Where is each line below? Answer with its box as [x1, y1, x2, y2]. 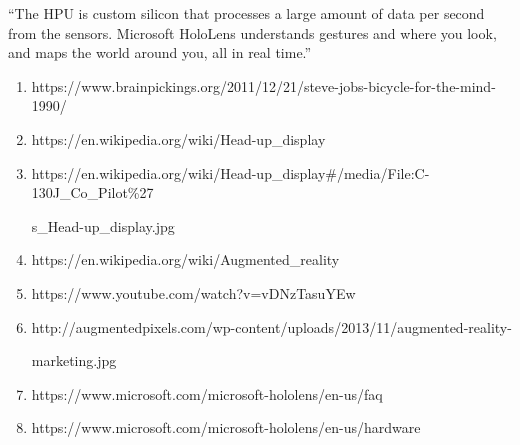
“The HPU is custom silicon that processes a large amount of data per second [8, 3, 485, 23]
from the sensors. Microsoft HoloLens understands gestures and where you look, [8, 22, 497, 43]
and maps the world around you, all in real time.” [8, 42, 312, 63]
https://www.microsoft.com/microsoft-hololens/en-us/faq [31, 383, 383, 404]
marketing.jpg [31, 350, 117, 371]
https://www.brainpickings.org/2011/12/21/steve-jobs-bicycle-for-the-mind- [31, 75, 496, 96]
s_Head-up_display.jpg [31, 215, 175, 236]
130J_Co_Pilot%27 [31, 182, 154, 203]
